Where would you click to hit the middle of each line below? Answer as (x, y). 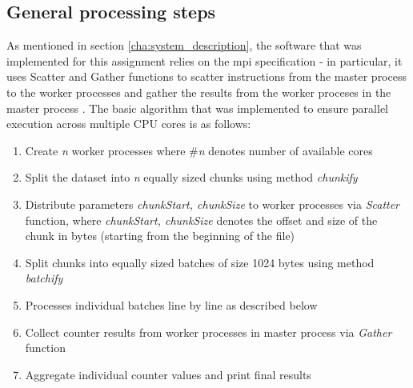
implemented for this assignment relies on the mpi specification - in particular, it (204, 60)
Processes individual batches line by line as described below (171, 304)
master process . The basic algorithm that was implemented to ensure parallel (197, 108)
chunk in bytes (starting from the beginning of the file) (160, 236)
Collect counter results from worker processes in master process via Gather (209, 332)
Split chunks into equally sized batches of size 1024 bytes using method (200, 262)
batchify (44, 278)
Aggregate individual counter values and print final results (168, 374)
